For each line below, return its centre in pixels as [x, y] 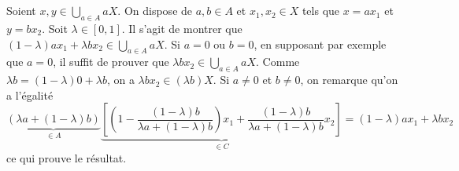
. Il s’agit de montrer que [182, 28]
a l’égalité [30, 95]
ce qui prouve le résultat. [67, 157]
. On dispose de [155, 11]
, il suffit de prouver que [111, 62]
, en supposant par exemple [320, 44]
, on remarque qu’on [349, 80]
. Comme [278, 62]
